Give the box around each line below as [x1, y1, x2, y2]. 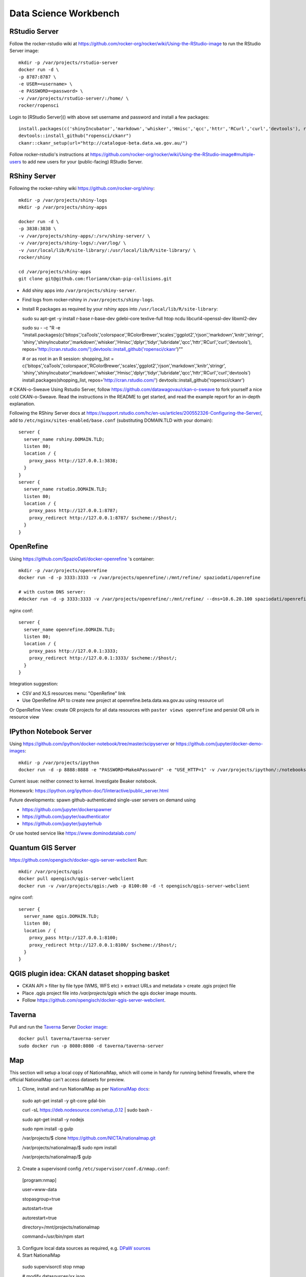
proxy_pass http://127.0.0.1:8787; [29, 508, 118, 513]
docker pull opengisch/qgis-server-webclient [18, 876, 135, 882]
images [9, 748, 25, 754]
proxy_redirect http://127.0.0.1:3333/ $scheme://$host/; [29, 655, 177, 661]
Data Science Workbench [9, 8, 120, 19]
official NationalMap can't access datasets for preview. [9, 1077, 125, 1083]
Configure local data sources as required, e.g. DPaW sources [22, 1245, 150, 1251]
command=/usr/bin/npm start [22, 1234, 84, 1240]
